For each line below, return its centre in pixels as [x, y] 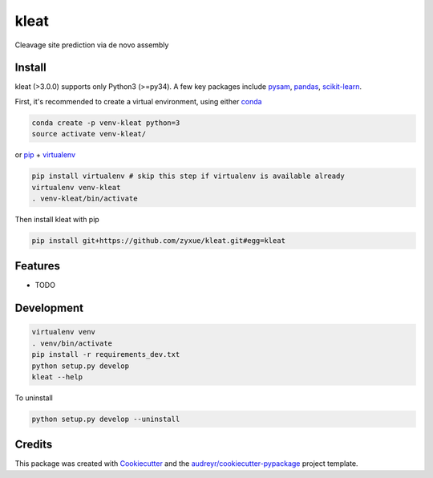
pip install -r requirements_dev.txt [106, 354]
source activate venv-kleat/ [89, 134]
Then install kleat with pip [57, 219]
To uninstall [34, 398]
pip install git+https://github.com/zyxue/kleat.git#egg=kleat [159, 240]
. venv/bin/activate [72, 343]
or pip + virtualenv [45, 155]
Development [49, 308]
